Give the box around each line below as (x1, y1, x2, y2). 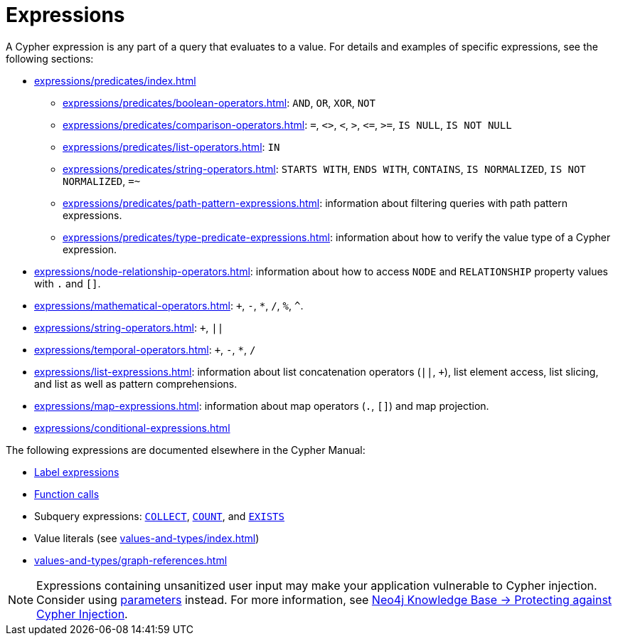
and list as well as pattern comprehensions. (34, 377, 238, 390)
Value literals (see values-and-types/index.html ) (34, 531, 260, 544)
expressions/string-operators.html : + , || (34, 321, 224, 334)
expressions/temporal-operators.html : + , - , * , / (34, 343, 256, 356)
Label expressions (34, 465, 119, 478)
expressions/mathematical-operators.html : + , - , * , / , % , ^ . (34, 299, 304, 312)
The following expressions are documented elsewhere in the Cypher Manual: (6, 443, 366, 456)
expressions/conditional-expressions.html (34, 421, 230, 434)
